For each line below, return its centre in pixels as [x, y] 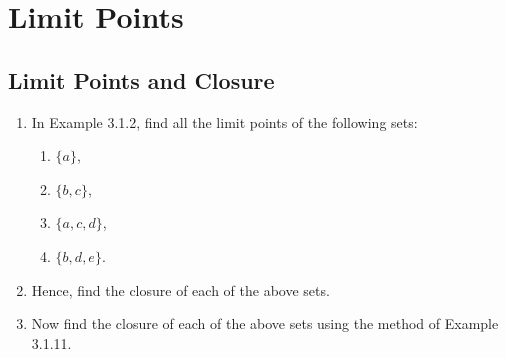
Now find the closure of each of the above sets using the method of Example [265, 323]
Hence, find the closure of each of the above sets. [180, 289]
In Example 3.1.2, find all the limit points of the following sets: [224, 121]
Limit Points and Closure [141, 79]
